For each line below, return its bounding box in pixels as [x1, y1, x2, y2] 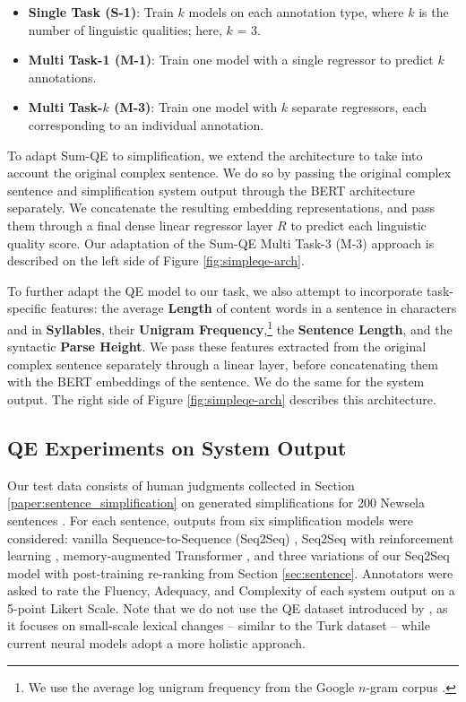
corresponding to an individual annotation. [28, 115, 264, 134]
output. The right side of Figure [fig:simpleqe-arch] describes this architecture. [7, 389, 436, 408]
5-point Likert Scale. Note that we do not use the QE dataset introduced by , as [7, 598, 448, 617]
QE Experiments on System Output [7, 433, 347, 461]
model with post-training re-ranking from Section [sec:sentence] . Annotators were [7, 563, 453, 582]
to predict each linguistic [290, 215, 427, 234]
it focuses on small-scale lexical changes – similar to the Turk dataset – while [7, 616, 430, 635]
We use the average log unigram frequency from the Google [28, 677, 355, 696]
